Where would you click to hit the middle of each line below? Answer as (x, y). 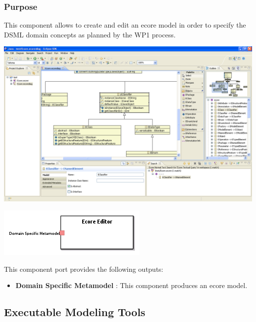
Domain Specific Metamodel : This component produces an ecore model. (131, 285)
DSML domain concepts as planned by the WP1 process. (90, 34)
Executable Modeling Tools (75, 312)
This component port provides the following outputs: (84, 269)
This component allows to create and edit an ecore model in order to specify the (125, 25)
